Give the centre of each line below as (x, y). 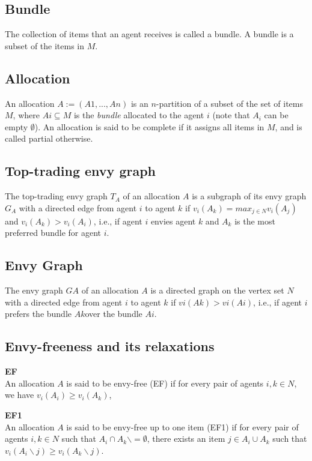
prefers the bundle (38, 314)
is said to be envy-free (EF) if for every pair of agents (165, 383)
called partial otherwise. (49, 138)
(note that (231, 115)
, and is (289, 126)
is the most (255, 221)
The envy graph (34, 290)
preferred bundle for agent (53, 233)
